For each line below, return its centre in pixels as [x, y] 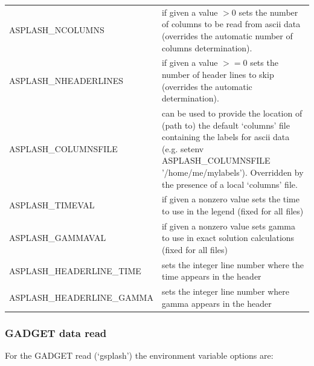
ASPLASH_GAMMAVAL [58, 238]
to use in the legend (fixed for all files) [232, 211]
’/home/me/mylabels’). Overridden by [232, 172]
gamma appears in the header [216, 303]
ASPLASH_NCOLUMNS [57, 30]
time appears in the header [211, 276]
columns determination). [207, 47]
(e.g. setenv [183, 148]
